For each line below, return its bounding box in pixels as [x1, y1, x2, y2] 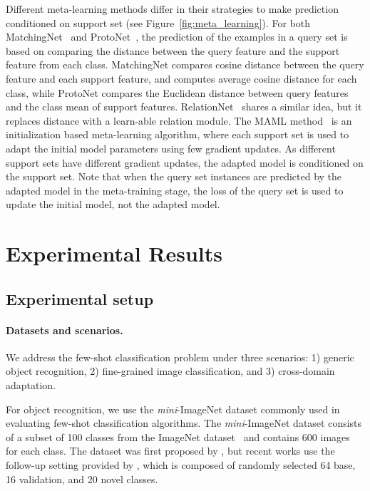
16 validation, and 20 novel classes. [6, 471, 158, 486]
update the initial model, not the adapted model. [6, 197, 220, 212]
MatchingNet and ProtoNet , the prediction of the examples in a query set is [6, 29, 348, 44]
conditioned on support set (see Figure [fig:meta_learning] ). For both [6, 15, 311, 30]
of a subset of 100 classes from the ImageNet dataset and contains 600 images [6, 429, 350, 444]
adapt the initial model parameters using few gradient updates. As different [6, 140, 336, 155]
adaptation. [6, 378, 56, 393]
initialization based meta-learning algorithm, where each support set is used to [6, 127, 349, 142]
